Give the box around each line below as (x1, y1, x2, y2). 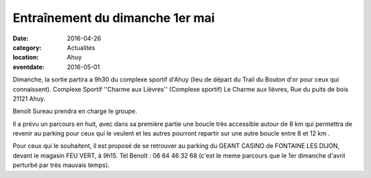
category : (12, 43, 42, 51)
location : (12, 53, 39, 62)
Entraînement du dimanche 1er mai (12, 10, 215, 25)
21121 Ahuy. (12, 94, 46, 103)
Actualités (67, 43, 95, 51)
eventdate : (12, 62, 45, 71)
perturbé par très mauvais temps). (12, 161, 110, 169)
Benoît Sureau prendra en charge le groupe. (12, 107, 137, 116)
